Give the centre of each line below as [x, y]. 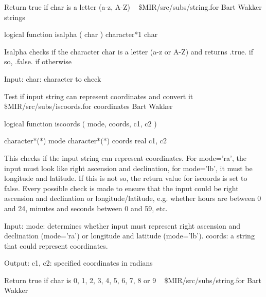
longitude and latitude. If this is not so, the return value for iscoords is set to [126, 178]
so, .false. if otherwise [38, 61]
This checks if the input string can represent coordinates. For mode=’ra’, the [125, 157]
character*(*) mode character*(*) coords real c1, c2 [86, 141]
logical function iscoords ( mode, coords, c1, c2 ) [81, 123]
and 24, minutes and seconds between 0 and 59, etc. [86, 208]
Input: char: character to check [53, 78]
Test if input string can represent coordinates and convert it [99, 96]
